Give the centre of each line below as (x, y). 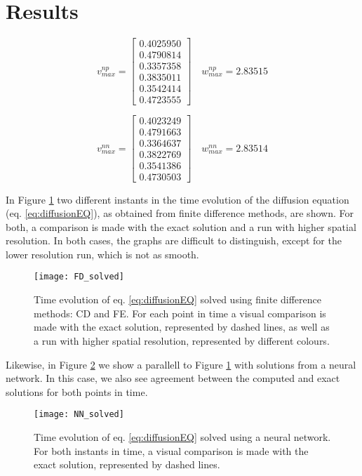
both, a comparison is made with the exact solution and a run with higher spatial (181, 226)
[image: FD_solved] (79, 277)
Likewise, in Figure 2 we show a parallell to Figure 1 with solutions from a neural (181, 364)
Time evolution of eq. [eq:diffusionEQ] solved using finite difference (177, 299)
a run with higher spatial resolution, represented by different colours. (182, 340)
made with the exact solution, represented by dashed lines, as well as (182, 327)
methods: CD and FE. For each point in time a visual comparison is (180, 313)
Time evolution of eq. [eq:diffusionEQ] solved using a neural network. (182, 436)
